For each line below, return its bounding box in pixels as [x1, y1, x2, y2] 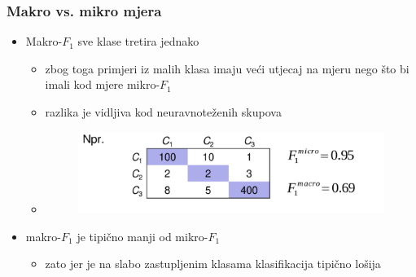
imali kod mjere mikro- [45, 76, 160, 93]
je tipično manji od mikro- [77, 227, 208, 244]
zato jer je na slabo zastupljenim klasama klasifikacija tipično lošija [45, 255, 381, 272]
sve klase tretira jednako [77, 33, 199, 50]
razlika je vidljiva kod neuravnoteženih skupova [45, 103, 282, 120]
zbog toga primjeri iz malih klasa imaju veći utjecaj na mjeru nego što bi [45, 59, 409, 77]
